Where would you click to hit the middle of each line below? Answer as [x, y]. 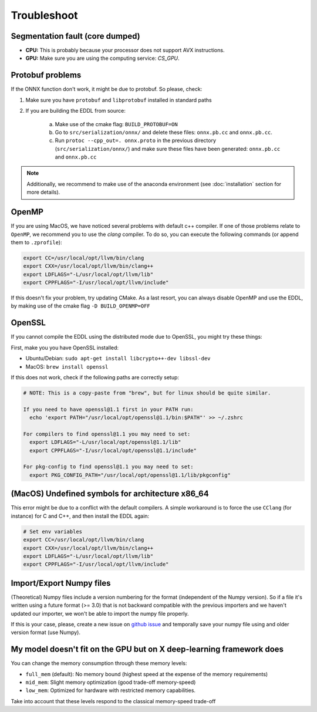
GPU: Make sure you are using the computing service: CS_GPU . [102, 58]
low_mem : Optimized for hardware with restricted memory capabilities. [111, 690]
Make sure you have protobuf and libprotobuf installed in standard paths [119, 100]
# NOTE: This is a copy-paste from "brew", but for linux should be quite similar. [147, 393]
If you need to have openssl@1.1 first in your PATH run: [108, 409]
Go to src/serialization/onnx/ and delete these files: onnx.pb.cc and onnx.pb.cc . [164, 132]
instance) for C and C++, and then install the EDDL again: [80, 516]
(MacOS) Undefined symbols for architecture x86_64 [110, 494]
